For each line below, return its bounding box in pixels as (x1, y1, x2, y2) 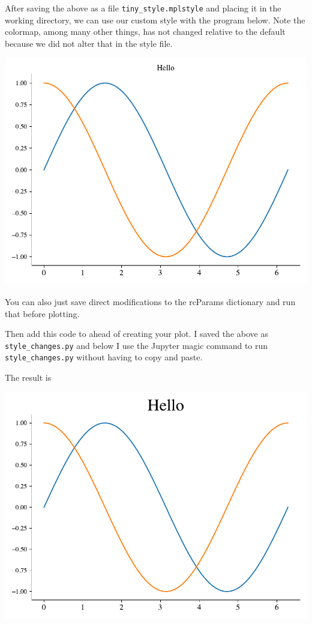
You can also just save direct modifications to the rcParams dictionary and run (5, 295, 296, 308)
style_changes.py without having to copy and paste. (5, 351, 203, 363)
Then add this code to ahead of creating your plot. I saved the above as (5, 327, 268, 340)
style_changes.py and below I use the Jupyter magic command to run (5, 339, 268, 351)
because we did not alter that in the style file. (5, 37, 173, 49)
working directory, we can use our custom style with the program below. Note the (5, 13, 305, 26)
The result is (5, 371, 52, 384)
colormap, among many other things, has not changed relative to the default (5, 25, 286, 38)
